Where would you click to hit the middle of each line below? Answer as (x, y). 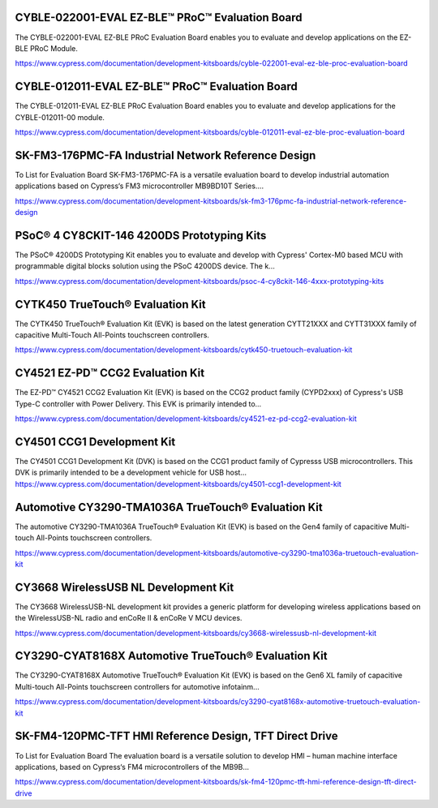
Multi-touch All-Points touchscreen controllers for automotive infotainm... (137, 686)
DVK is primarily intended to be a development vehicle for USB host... (131, 473)
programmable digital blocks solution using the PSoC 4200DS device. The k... (145, 266)
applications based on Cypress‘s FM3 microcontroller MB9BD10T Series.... (139, 186)
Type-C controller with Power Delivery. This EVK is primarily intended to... (138, 404)
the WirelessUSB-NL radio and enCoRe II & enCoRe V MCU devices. (129, 618)
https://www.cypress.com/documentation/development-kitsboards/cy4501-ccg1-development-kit (178, 484)
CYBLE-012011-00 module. (60, 117)
